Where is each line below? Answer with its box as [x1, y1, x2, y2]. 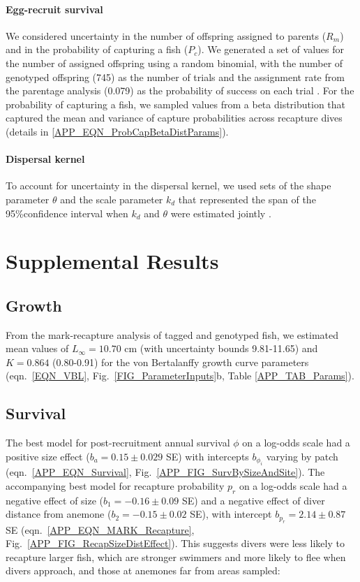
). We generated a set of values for [197, 42, 345, 57]
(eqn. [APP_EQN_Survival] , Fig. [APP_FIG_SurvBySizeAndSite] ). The [6, 465, 325, 479]
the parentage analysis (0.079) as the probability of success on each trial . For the [6, 83, 354, 98]
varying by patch [266, 449, 338, 463]
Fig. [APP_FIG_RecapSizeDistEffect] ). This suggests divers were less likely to [6, 536, 345, 551]
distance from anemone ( [6, 507, 112, 521]
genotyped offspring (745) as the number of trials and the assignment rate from [6, 69, 345, 84]
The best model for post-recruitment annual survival [6, 435, 230, 450]
